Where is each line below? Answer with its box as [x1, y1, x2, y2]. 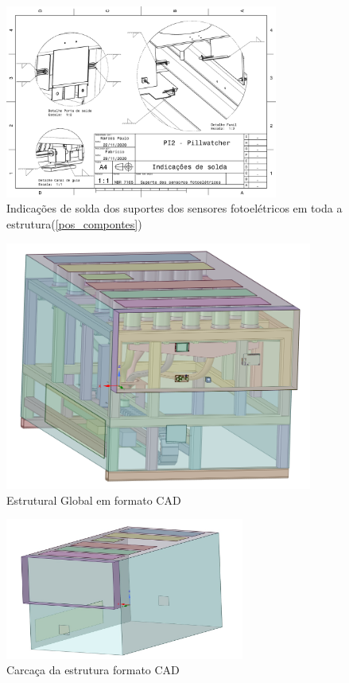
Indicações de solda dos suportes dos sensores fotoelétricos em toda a [6, 200, 343, 217]
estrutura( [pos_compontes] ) [6, 216, 142, 232]
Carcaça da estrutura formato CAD [6, 662, 180, 678]
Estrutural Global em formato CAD [6, 491, 181, 508]
